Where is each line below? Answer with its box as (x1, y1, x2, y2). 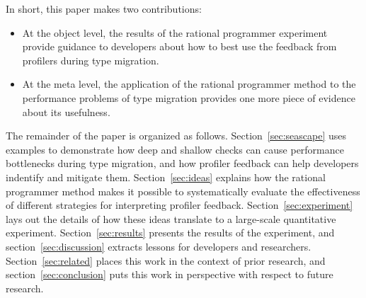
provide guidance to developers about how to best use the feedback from (22, 39, 337, 54)
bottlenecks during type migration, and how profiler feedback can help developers (6, 156, 359, 171)
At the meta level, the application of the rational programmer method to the (22, 76, 356, 91)
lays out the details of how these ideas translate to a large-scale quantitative (6, 211, 336, 226)
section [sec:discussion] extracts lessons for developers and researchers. (6, 239, 311, 253)
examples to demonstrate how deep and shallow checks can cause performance (6, 142, 344, 156)
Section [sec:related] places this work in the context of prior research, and (6, 253, 326, 268)
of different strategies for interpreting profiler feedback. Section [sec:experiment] (6, 197, 353, 212)
